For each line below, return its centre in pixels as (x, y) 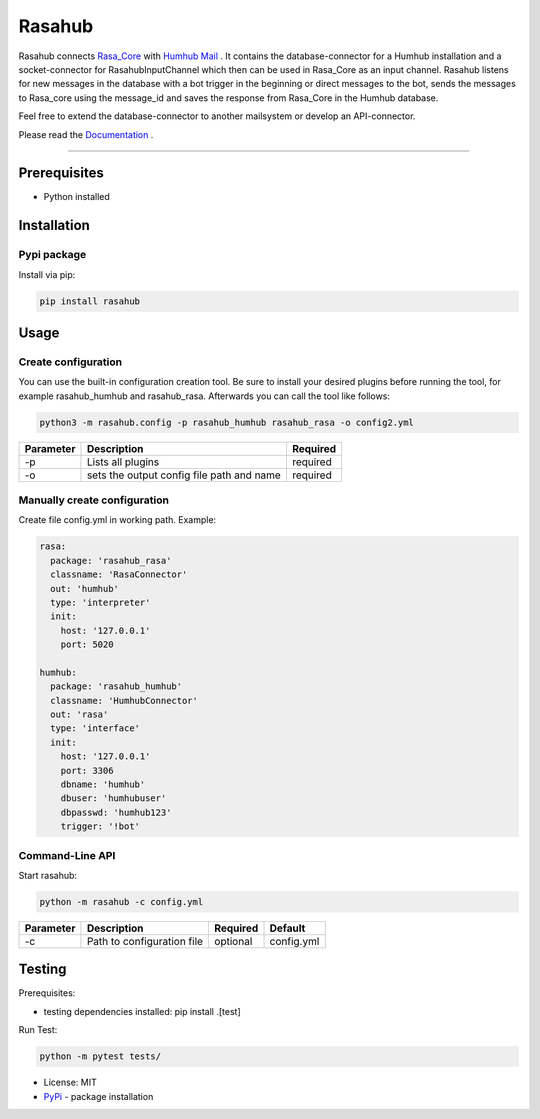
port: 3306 (87, 770)
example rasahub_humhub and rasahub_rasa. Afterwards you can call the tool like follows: (204, 396)
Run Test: (38, 1030)
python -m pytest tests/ (100, 1056)
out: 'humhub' (85, 588)
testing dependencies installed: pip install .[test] (142, 1011)
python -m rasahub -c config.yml (121, 901)
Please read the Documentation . (86, 134)
